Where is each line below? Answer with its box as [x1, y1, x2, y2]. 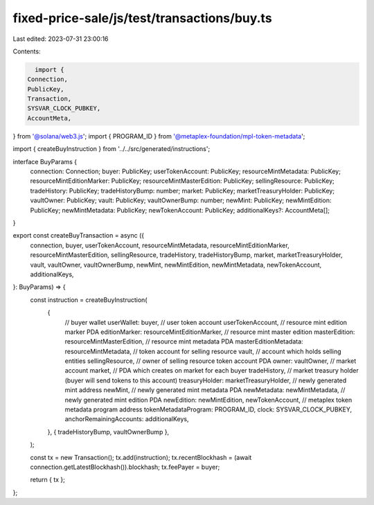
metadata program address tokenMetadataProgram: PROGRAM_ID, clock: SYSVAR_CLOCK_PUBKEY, [64, 405, 353, 414]
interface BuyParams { [12, 157, 78, 166]
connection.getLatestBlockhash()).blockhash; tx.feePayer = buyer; [30, 463, 220, 471]
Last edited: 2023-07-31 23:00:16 [12, 35, 109, 43]
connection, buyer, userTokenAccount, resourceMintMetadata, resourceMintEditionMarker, [30, 241, 290, 249]
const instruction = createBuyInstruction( [30, 295, 148, 304]
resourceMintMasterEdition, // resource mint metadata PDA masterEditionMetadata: [64, 337, 304, 346]
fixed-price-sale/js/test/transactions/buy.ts [12, 10, 273, 26]
